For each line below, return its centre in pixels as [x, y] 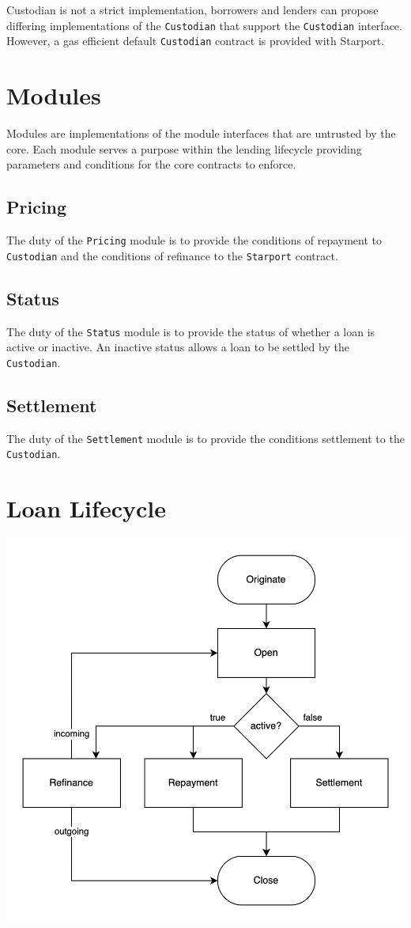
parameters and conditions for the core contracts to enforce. [151, 164]
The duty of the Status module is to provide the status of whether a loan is [191, 331]
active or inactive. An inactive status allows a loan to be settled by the [178, 347]
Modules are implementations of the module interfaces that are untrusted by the [201, 133]
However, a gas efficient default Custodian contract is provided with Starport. [196, 41]
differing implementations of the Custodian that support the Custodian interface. [204, 25]
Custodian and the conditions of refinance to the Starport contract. [172, 255]
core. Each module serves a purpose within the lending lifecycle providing [184, 148]
